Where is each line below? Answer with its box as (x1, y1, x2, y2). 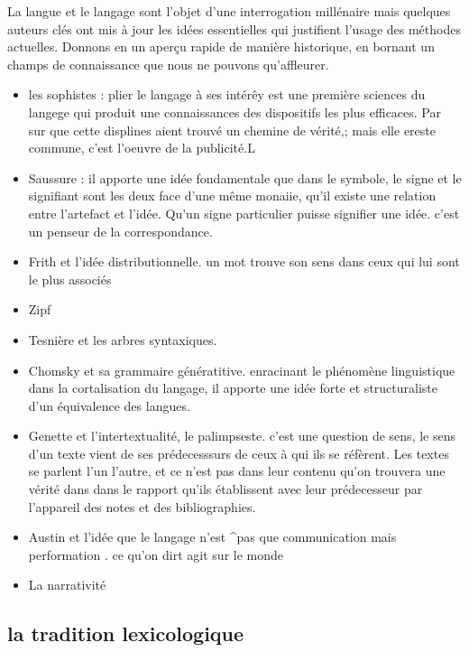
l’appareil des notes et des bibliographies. (28, 497, 256, 516)
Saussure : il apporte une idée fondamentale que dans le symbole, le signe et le (28, 168, 462, 187)
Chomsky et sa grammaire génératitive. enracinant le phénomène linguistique (28, 360, 455, 379)
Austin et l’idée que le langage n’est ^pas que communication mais (28, 527, 397, 546)
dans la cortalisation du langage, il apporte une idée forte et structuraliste (28, 378, 437, 397)
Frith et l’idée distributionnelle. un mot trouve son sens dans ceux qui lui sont (28, 252, 460, 271)
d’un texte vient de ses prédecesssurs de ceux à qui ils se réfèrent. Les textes (28, 443, 449, 462)
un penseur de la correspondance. (28, 221, 213, 240)
